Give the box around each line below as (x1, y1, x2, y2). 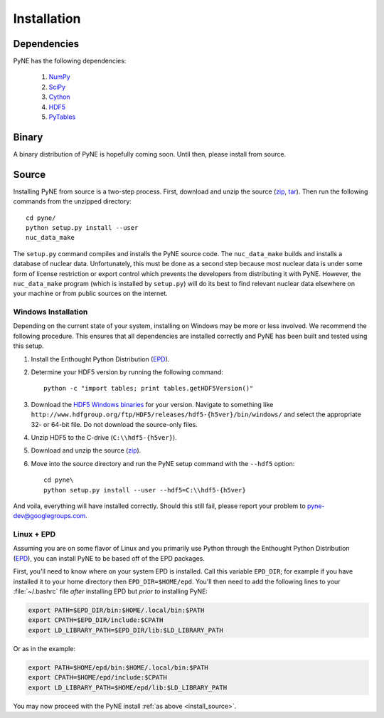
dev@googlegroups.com (13, 512, 86, 520)
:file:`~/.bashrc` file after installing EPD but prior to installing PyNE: (13, 587, 208, 596)
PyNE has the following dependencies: (13, 57, 127, 65)
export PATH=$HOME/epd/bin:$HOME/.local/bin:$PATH (28, 663, 209, 672)
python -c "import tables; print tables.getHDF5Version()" (43, 384, 254, 393)
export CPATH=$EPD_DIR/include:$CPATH (28, 616, 164, 624)
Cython (48, 93, 70, 101)
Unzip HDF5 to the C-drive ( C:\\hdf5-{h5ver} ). (31, 433, 177, 441)
